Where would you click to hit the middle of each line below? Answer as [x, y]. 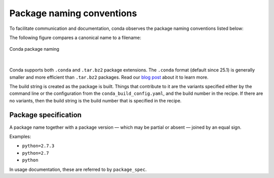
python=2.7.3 [38, 146]
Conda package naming [34, 49]
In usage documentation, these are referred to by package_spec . [78, 169]
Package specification [45, 115]
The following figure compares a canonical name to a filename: [75, 38]
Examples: [20, 136]
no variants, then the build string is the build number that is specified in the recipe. [96, 100]
